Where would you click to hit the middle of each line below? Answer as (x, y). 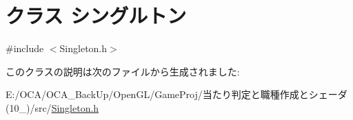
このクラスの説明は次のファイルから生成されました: (123, 71)
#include (25, 48)
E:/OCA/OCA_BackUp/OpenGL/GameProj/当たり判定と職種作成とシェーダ (176, 94)
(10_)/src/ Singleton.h (52, 107)
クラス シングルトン (96, 15)
